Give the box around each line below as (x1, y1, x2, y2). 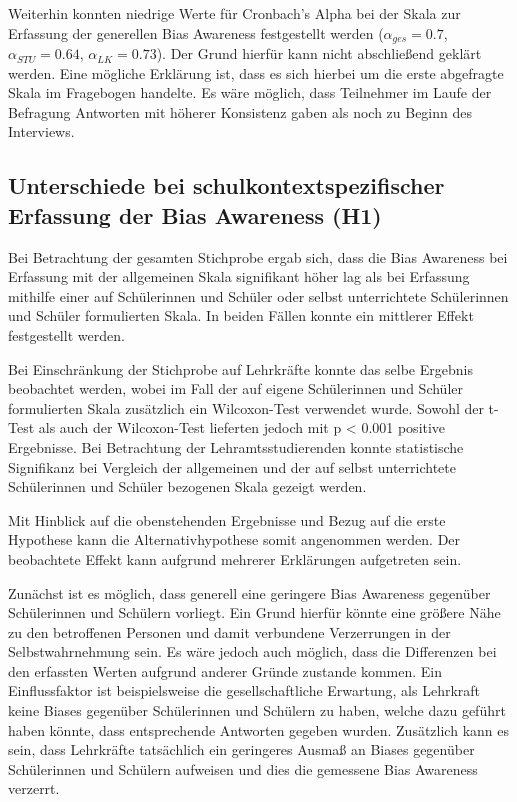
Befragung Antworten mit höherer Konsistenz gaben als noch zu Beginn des (8, 101, 473, 122)
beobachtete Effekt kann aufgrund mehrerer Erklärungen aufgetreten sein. (8, 548, 462, 569)
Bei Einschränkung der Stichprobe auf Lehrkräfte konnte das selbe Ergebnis (8, 358, 473, 379)
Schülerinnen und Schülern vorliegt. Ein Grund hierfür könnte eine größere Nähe (8, 602, 501, 623)
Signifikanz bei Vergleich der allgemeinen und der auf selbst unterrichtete (8, 456, 456, 477)
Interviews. (8, 121, 75, 142)
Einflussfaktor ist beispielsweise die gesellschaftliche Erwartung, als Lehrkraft (8, 680, 481, 701)
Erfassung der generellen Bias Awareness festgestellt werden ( (8, 22, 384, 43)
